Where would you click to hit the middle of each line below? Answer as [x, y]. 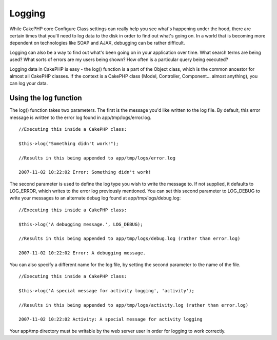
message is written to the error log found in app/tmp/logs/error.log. [80, 117]
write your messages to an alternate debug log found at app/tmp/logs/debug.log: [95, 198]
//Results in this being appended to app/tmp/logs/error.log [97, 158]
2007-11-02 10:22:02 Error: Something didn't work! [85, 172]
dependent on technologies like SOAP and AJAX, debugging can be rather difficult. [97, 43]
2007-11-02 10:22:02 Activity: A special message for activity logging [111, 319]
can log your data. [29, 83]
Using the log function [46, 98]
